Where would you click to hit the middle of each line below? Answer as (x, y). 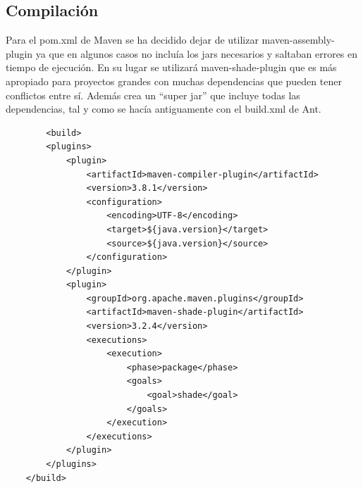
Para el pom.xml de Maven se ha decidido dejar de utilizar (132, 40)
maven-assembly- (298, 40)
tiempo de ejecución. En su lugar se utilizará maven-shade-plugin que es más (171, 67)
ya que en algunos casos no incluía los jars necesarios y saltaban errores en (197, 53)
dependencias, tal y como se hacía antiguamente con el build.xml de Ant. (164, 109)
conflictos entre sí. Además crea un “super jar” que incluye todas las (153, 95)
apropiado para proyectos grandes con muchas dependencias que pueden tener (174, 81)
